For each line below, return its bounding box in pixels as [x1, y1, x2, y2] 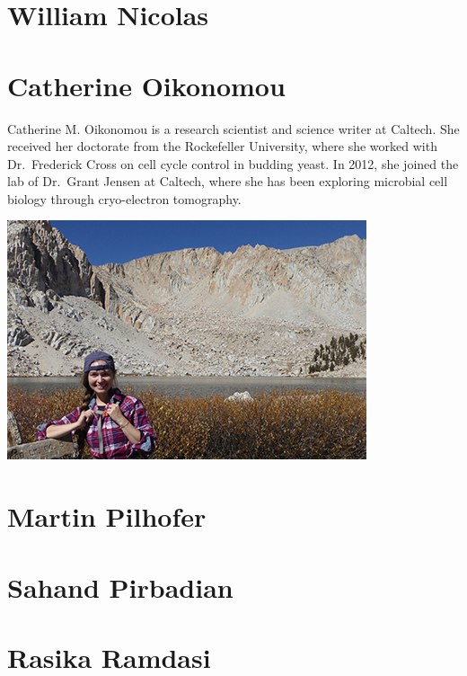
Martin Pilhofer [7, 498, 207, 535]
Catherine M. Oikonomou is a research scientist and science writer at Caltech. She [7, 119, 460, 138]
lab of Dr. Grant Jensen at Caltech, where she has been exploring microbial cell [7, 172, 448, 191]
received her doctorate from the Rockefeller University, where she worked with [7, 137, 437, 156]
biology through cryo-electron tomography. [7, 189, 242, 208]
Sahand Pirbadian [7, 568, 233, 605]
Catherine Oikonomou [7, 67, 286, 103]
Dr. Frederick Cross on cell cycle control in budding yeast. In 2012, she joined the [7, 154, 459, 173]
